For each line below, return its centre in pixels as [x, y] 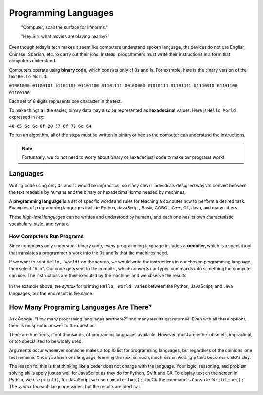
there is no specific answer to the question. [52, 326]
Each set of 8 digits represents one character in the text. [66, 101]
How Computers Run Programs [46, 236]
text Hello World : [28, 76]
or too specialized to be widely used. [46, 341]
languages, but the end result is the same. [51, 293]
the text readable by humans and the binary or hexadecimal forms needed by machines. [97, 192]
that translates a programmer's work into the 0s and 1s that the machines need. [88, 253]
